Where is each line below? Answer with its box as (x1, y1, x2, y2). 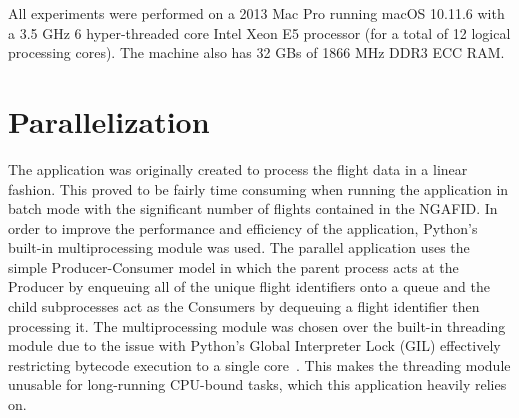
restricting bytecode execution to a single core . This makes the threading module (8, 354, 511, 375)
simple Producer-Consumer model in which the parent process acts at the (8, 256, 459, 277)
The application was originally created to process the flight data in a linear (8, 158, 468, 179)
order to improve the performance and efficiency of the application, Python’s (8, 217, 478, 238)
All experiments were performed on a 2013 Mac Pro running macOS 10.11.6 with (8, 3, 505, 23)
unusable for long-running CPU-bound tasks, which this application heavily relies (8, 374, 507, 395)
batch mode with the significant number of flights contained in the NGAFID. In (8, 198, 498, 219)
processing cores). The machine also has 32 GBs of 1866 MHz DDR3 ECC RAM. (8, 42, 505, 63)
